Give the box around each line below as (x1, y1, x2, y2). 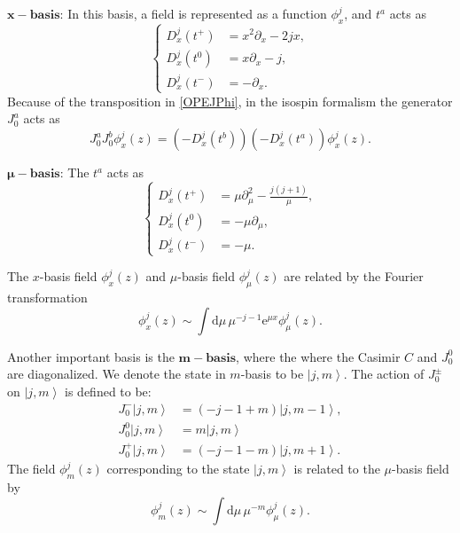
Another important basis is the (7, 347, 175, 365)
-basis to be (240, 364, 304, 383)
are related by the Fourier (284, 267, 424, 286)
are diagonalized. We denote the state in (7, 364, 226, 383)
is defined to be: (65, 381, 152, 400)
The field (7, 459, 56, 478)
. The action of (343, 364, 425, 383)
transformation (7, 288, 88, 307)
